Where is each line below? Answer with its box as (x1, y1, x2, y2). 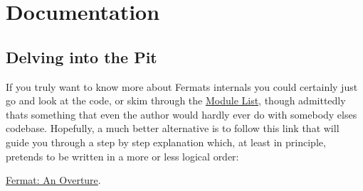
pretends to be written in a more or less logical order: (6, 148, 239, 163)
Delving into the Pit (6, 45, 157, 67)
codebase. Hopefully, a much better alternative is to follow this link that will (6, 121, 340, 136)
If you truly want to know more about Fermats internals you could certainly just (6, 79, 358, 94)
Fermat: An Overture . (6, 173, 101, 187)
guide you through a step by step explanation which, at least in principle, (6, 134, 326, 149)
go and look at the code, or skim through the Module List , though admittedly (6, 93, 346, 108)
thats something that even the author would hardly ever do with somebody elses (6, 107, 357, 121)
